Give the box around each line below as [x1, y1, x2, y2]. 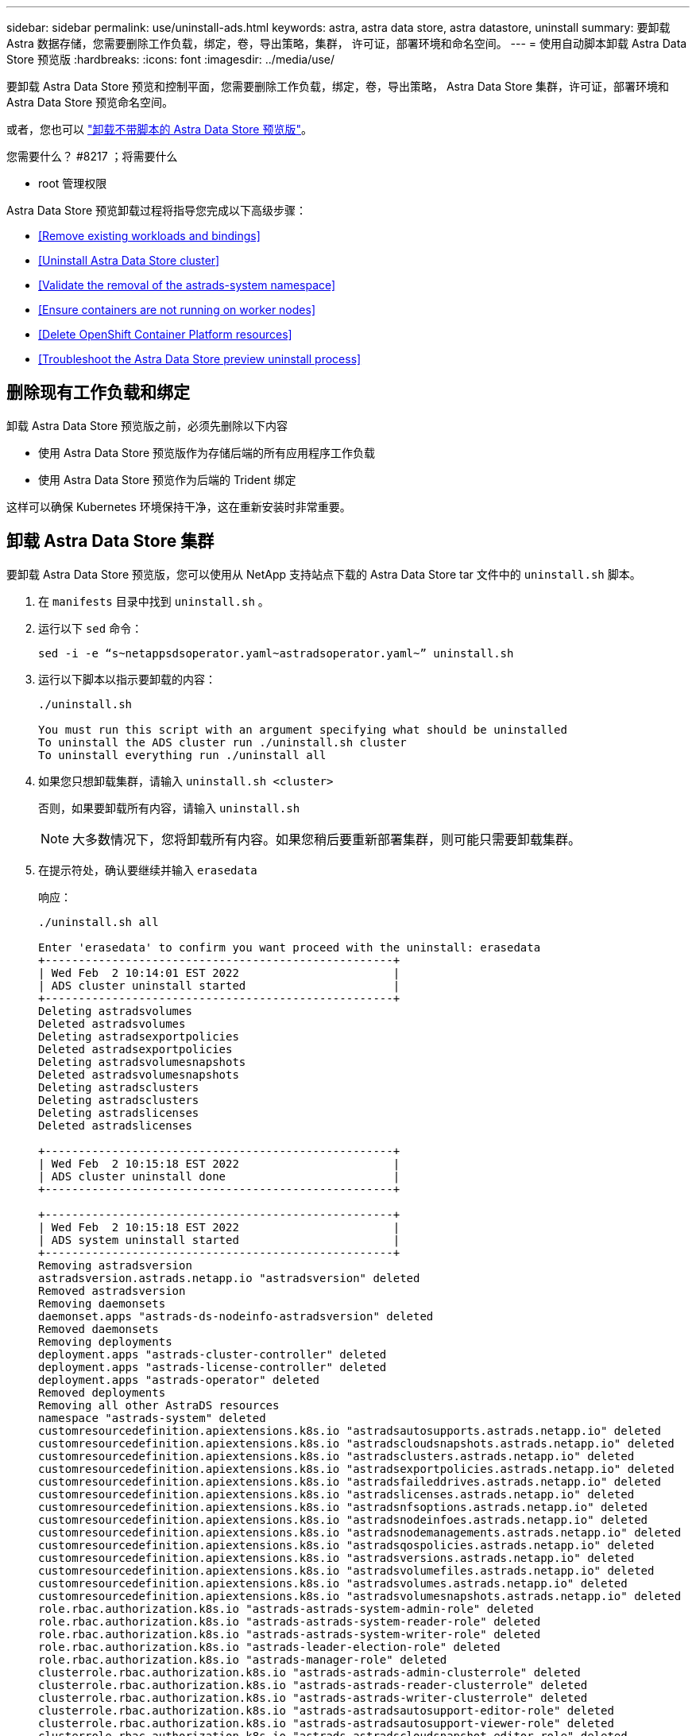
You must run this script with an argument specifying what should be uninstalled [38, 723, 567, 736]
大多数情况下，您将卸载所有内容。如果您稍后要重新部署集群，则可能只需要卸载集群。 [72, 831, 582, 847]
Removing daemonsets [38, 1296, 166, 1310]
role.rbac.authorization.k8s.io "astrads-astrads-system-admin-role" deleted [38, 1602, 534, 1615]
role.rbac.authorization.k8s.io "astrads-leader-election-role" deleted [38, 1640, 501, 1653]
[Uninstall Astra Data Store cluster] [38, 254, 220, 267]
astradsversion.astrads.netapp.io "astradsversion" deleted [38, 1271, 420, 1285]
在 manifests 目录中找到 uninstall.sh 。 [38, 594, 269, 608]
